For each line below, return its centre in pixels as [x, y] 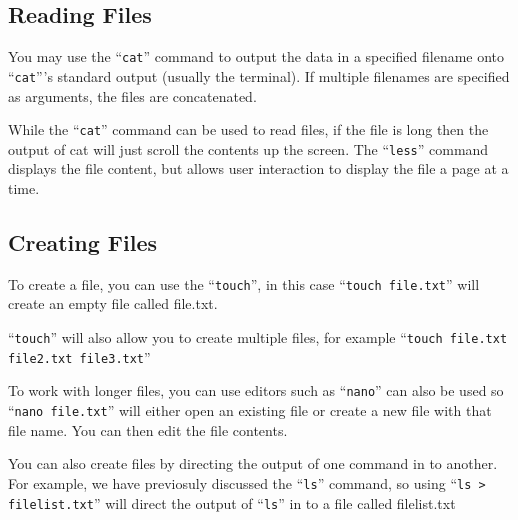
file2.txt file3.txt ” [79, 356]
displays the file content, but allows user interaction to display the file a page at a [258, 168]
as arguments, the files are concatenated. [132, 95]
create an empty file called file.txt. [113, 303]
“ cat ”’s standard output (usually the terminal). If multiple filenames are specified [259, 75]
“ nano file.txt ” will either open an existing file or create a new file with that [250, 410]
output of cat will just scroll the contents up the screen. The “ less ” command [248, 148]
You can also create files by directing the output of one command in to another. [253, 463]
